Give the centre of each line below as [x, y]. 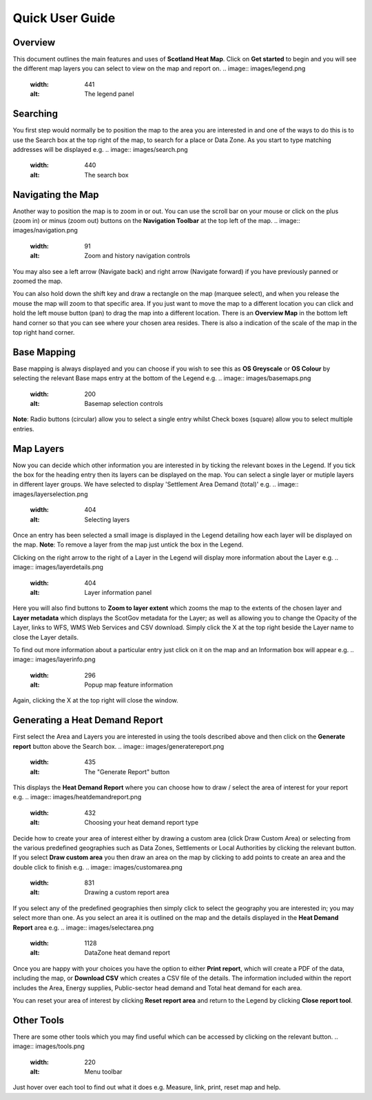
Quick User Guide [64, 18]
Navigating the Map [56, 194]
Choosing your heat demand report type [142, 823]
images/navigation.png [45, 230]
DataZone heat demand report [127, 953]
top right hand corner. [44, 332]
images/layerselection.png [50, 494]
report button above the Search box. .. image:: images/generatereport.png [118, 746]
